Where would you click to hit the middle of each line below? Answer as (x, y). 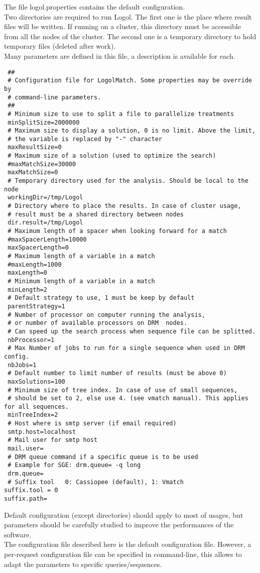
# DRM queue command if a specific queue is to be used (103, 457)
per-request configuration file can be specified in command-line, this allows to (123, 554)
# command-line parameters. (54, 97)
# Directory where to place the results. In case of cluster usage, (124, 206)
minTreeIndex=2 (33, 415)
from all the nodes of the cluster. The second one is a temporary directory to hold (130, 36)
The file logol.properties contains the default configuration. (95, 7)
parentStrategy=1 (36, 306)
